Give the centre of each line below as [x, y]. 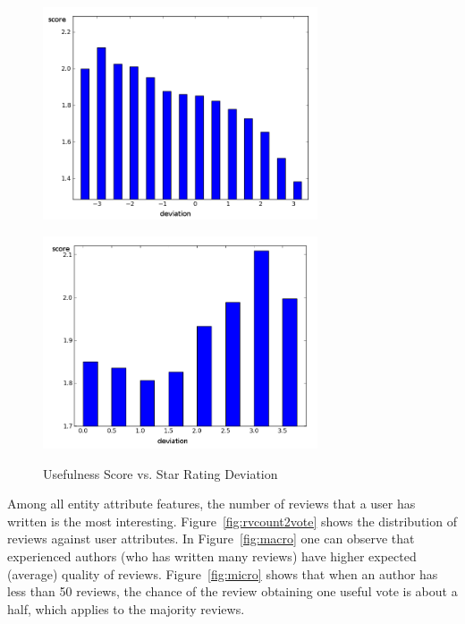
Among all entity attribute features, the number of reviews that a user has [211, 504]
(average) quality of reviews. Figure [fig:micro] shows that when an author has [223, 573]
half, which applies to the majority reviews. [126, 608]
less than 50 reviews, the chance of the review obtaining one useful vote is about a [232, 591]
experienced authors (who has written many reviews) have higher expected [212, 556]
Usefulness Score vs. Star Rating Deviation [161, 473]
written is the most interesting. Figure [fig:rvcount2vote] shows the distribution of [232, 521]
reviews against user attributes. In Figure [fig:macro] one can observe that [211, 539]
